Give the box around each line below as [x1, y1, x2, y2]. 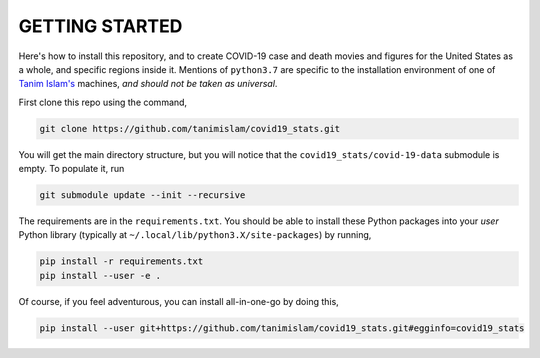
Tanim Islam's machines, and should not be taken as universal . [18, 78, 278, 90]
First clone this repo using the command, [18, 96, 188, 108]
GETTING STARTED [18, 15, 183, 37]
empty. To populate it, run [18, 163, 125, 175]
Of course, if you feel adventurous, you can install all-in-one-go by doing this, [18, 295, 339, 307]
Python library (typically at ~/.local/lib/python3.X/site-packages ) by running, [18, 229, 372, 241]
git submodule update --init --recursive [39, 190, 246, 201]
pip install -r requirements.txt [39, 256, 204, 267]
